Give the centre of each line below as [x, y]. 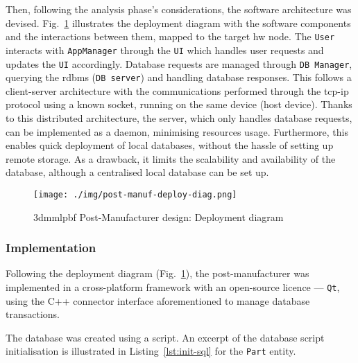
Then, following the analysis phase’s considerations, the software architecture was [179, 9]
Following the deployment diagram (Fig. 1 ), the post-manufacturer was [157, 273]
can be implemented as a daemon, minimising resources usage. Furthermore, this [177, 131]
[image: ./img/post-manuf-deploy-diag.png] [135, 194]
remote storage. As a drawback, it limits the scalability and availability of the [171, 158]
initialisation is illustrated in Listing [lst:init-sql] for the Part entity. [151, 351]
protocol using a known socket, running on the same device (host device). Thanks [179, 104]
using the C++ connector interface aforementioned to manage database [158, 300]
